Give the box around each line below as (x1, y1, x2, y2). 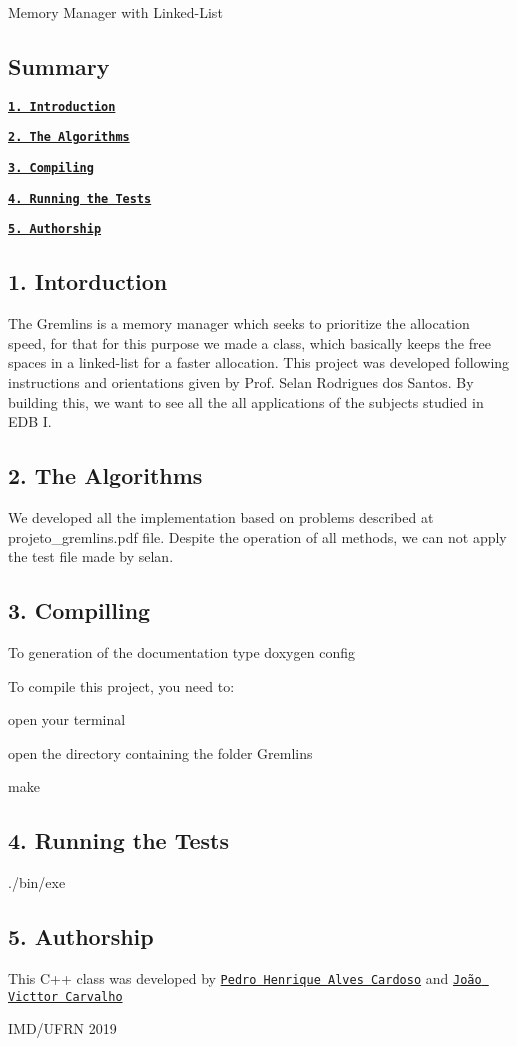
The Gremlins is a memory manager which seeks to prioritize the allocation (8, 313, 470, 334)
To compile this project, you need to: (8, 675, 235, 696)
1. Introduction (8, 99, 116, 114)
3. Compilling (8, 595, 151, 626)
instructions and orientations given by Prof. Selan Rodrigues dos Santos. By (8, 372, 474, 393)
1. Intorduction (8, 266, 168, 297)
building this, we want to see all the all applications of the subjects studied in (8, 391, 484, 412)
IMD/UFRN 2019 (8, 1018, 117, 1039)
